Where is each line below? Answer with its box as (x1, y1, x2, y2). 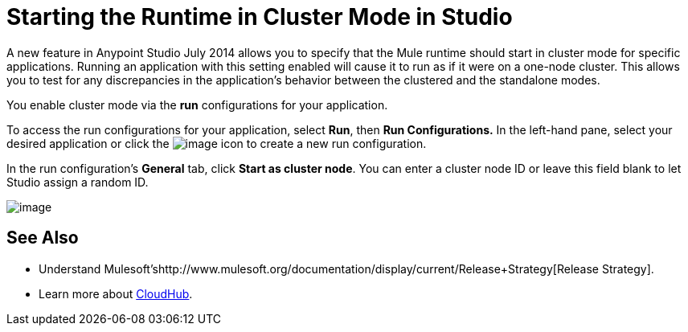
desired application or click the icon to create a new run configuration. (6, 136, 427, 150)
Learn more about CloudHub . (39, 286, 193, 301)
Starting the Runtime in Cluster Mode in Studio (6, 3, 513, 31)
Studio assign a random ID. (6, 174, 149, 189)
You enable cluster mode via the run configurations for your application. (6, 97, 388, 112)
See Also (6, 227, 79, 248)
